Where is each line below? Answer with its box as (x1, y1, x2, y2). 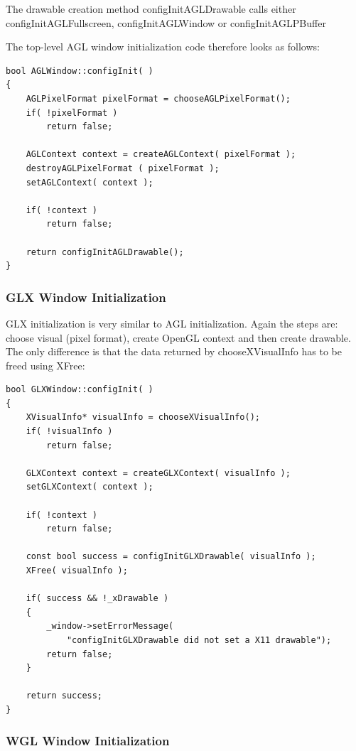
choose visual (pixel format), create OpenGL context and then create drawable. (6, 330, 351, 345)
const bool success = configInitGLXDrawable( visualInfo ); (26, 551, 316, 562)
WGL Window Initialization (6, 732, 170, 750)
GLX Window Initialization (6, 288, 166, 306)
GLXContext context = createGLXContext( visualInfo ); (26, 468, 291, 478)
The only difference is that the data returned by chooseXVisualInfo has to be (6, 344, 342, 359)
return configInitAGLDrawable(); (26, 247, 184, 257)
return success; (26, 691, 103, 701)
